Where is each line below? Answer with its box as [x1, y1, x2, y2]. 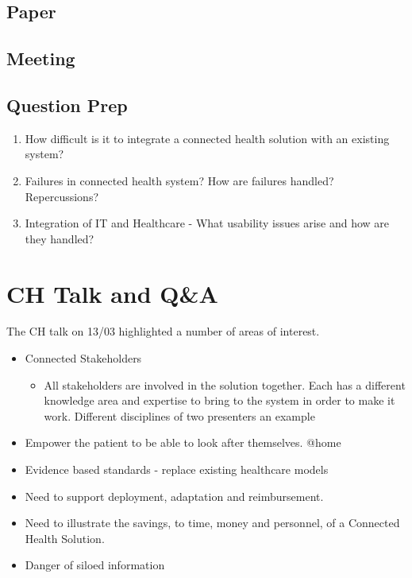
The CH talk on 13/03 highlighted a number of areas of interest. [6, 323, 320, 339]
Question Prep [6, 92, 128, 117]
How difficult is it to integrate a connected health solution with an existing [25, 130, 390, 146]
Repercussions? [25, 188, 99, 204]
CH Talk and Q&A [6, 277, 218, 309]
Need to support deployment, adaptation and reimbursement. [25, 487, 324, 504]
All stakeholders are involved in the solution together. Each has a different [44, 376, 406, 393]
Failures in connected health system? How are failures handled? [25, 172, 334, 188]
